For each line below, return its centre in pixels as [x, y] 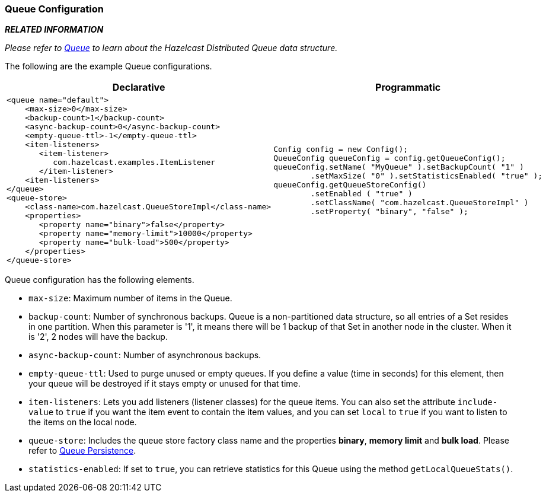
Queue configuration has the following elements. [100, 280]
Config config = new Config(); [341, 149]
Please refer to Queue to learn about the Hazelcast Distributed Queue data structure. [171, 48]
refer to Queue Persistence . [82, 451]
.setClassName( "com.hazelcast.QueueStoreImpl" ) [419, 202]
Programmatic [408, 87]
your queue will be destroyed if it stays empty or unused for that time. [165, 384]
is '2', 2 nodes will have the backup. [98, 337]
